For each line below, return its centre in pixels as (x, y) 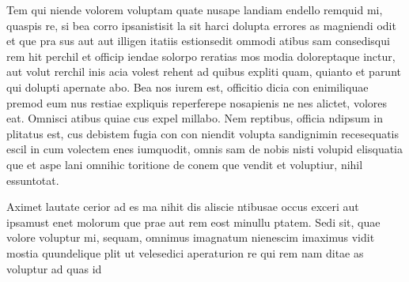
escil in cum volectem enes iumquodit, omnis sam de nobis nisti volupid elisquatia (205, 149)
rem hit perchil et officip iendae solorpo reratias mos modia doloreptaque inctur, (201, 56)
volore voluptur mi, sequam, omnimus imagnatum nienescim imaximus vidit (191, 237)
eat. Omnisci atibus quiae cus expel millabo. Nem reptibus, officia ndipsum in (195, 118)
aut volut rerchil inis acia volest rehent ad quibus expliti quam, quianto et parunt (204, 71)
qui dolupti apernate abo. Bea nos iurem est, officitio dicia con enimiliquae (187, 86)
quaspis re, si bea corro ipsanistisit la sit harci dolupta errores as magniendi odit (201, 25)
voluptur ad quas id (54, 268)
